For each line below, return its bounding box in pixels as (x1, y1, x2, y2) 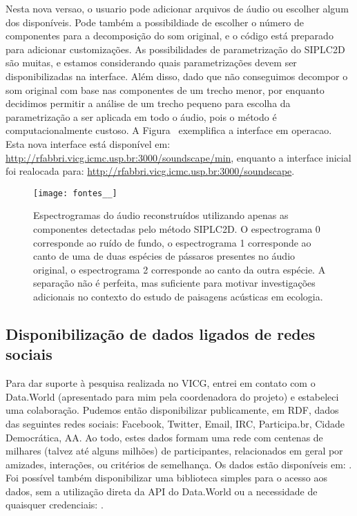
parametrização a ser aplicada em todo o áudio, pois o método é (6, 109, 277, 124)
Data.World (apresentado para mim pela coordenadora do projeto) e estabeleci (6, 389, 339, 403)
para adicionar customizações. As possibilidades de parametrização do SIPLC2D (6, 41, 345, 56)
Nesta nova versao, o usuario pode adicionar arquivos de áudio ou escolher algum (6, 1, 349, 15)
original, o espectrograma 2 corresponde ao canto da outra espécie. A (33, 262, 326, 276)
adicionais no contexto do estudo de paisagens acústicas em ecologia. (33, 289, 323, 303)
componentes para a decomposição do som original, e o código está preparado (6, 28, 334, 43)
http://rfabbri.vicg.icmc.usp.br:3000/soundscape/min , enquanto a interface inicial (6, 150, 351, 164)
